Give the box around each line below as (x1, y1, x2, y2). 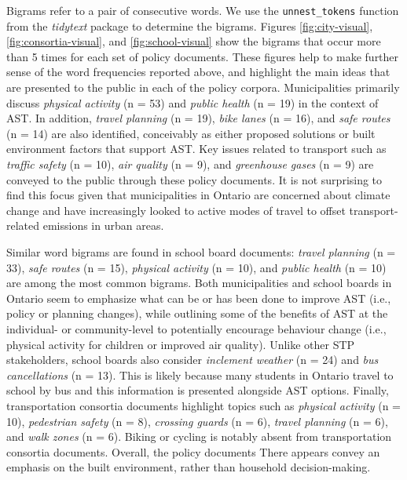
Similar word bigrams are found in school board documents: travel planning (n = (6, 243, 396, 260)
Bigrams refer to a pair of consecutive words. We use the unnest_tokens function (6, 2, 399, 18)
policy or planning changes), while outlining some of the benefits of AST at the (6, 305, 388, 322)
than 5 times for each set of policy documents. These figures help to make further (6, 48, 399, 64)
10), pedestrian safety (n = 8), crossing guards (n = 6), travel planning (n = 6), (6, 413, 388, 429)
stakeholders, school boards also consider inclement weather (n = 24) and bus (6, 351, 379, 368)
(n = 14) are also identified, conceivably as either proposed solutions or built (6, 125, 376, 141)
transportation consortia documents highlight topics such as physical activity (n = (6, 397, 401, 413)
